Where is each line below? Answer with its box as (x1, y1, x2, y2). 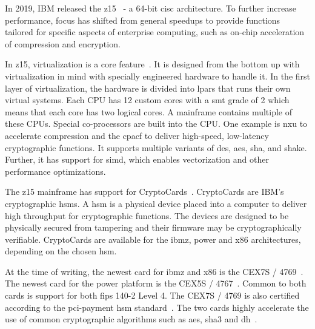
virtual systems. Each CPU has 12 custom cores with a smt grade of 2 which (5, 93, 290, 106)
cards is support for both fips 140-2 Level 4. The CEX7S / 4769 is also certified (5, 289, 300, 302)
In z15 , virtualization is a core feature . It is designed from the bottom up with (5, 58, 300, 70)
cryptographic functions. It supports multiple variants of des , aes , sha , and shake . (5, 141, 307, 154)
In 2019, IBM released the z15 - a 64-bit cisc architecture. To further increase (5, 2, 296, 14)
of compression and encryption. (5, 37, 121, 50)
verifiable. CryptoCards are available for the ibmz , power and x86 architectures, (5, 232, 301, 245)
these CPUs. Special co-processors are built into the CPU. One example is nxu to (5, 117, 308, 130)
